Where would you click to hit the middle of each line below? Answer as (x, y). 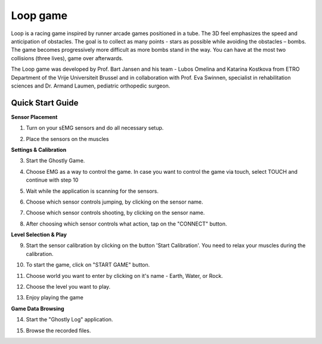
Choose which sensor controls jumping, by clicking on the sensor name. (114, 202)
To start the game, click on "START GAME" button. (88, 265)
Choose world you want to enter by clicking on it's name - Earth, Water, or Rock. (124, 276)
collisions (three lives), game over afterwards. (67, 58)
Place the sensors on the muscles (67, 139)
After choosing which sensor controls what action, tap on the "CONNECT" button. (126, 224)
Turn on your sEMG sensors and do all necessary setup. (95, 128)
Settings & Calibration (39, 149)
